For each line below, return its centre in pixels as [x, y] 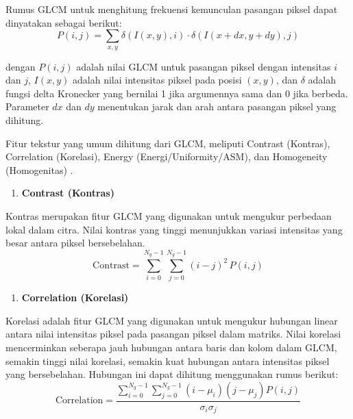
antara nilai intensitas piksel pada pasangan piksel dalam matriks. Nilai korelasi [173, 334]
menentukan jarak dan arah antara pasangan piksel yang [217, 106]
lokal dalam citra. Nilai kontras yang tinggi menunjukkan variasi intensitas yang [174, 229]
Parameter [27, 106]
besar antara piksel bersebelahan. [75, 243]
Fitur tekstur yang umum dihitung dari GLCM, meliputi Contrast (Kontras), [168, 143]
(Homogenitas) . [39, 169]
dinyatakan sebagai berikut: [64, 22]
